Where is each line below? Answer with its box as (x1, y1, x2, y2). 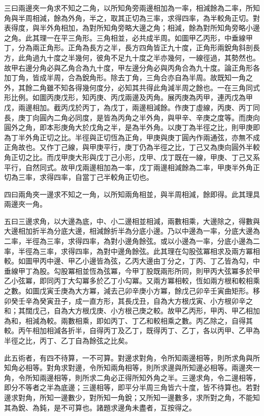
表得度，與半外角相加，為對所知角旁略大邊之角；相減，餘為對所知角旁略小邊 (4, 22, 260, 33)
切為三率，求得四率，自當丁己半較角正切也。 (4, 172, 153, 182)
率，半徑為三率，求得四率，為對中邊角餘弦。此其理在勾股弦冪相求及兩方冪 (4, 245, 253, 256)
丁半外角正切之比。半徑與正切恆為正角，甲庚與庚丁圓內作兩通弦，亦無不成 (11, 132, 260, 142)
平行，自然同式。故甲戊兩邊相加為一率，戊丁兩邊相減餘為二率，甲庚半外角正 (4, 162, 260, 172)
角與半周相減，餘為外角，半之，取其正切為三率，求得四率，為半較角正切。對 (4, 12, 260, 23)
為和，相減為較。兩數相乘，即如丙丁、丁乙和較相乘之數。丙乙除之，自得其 (4, 315, 253, 326)
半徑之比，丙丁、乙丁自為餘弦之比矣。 (4, 335, 132, 345)
